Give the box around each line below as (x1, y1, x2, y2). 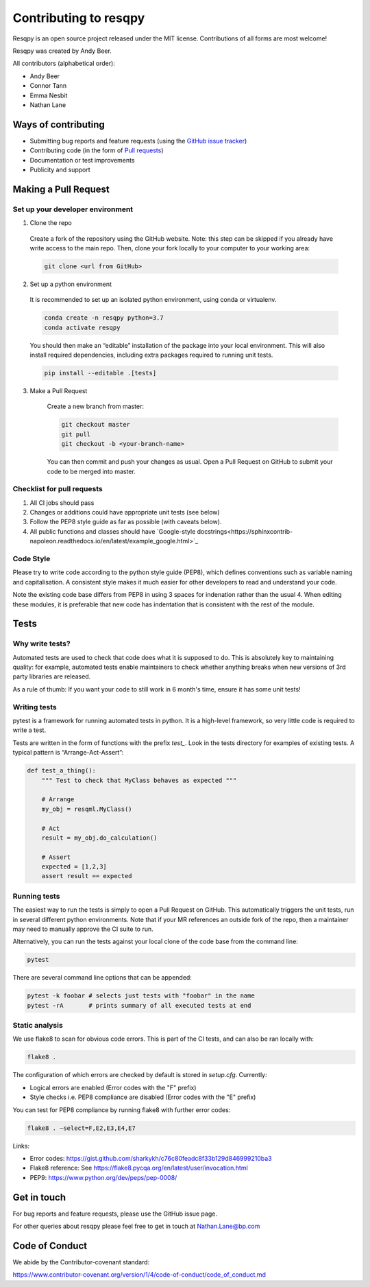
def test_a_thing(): (27, 767, 96, 775)
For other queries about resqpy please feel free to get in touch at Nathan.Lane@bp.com (12, 1222, 260, 1231)
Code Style (12, 554, 51, 563)
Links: (12, 1142, 30, 1150)
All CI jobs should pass (29, 498, 95, 507)
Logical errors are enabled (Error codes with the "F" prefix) (29, 1083, 197, 1091)
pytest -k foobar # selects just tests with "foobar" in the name (27, 992, 255, 1000)
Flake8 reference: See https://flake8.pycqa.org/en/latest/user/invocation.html (29, 1164, 248, 1172)
